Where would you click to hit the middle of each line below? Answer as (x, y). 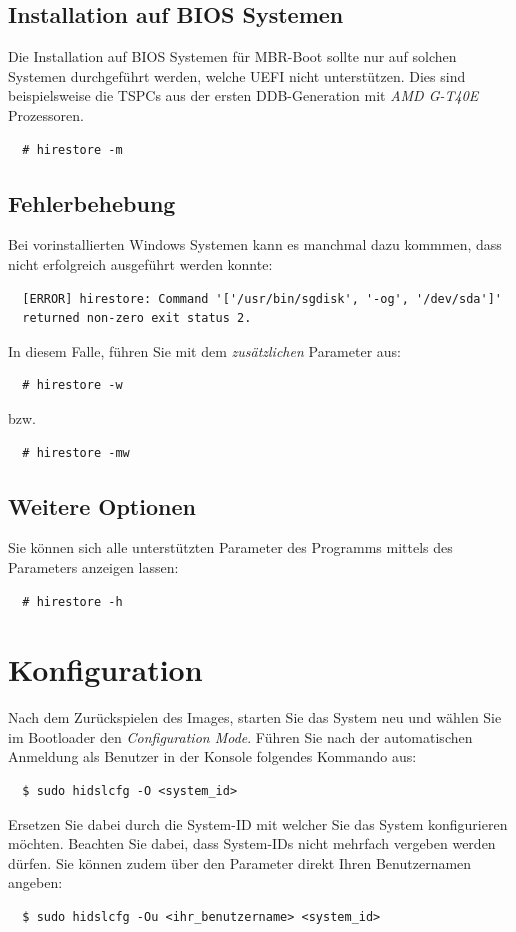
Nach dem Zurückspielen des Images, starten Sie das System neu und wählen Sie (255, 717)
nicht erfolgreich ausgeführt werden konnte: (140, 263)
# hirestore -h (72, 601)
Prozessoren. (46, 114)
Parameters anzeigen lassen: (93, 566)
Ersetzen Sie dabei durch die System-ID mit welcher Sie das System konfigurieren (258, 823)
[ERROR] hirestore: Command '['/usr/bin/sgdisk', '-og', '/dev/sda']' (262, 298)
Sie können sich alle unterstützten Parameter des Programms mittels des (230, 547)
